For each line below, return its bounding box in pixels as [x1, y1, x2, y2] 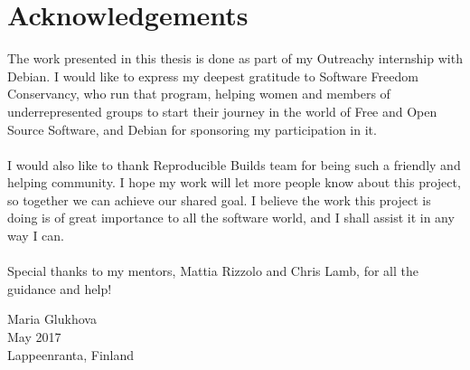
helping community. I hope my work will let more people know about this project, [7, 173, 461, 192]
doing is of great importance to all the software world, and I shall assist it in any [7, 208, 455, 227]
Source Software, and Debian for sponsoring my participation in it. [7, 119, 377, 138]
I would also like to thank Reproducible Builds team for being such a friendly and [7, 155, 461, 174]
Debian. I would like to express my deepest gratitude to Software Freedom [7, 66, 418, 85]
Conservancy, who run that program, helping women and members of [7, 84, 390, 103]
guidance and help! [7, 279, 112, 298]
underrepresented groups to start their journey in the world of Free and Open [7, 101, 437, 120]
